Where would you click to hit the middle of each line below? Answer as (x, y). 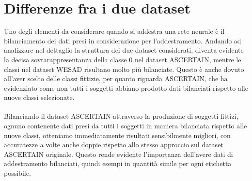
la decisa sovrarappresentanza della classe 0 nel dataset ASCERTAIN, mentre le (123, 59)
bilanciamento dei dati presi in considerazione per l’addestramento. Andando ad (123, 40)
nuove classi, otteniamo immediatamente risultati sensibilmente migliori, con (117, 135)
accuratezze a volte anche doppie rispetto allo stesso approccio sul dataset (114, 145)
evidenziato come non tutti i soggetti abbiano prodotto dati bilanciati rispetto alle (126, 88)
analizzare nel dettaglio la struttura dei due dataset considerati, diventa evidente (124, 50)
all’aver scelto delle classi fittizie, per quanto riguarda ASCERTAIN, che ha (116, 78)
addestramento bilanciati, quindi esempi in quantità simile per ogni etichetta (118, 163)
